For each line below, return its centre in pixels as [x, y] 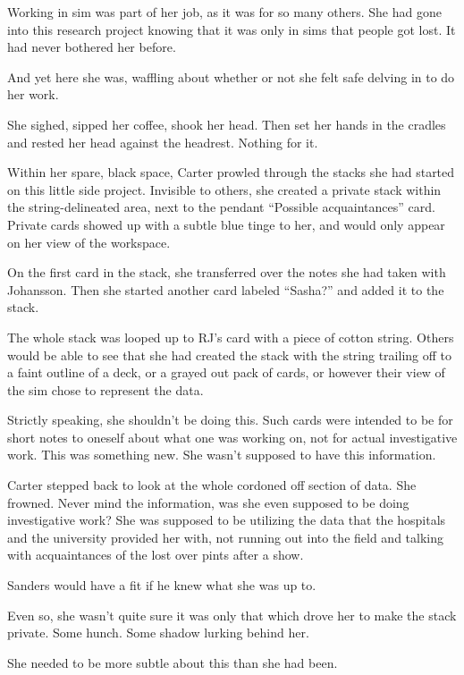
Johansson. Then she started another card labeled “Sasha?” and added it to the [226, 289]
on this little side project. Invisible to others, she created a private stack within [224, 189]
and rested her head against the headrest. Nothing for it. [163, 142]
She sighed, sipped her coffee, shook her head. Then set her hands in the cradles [227, 124]
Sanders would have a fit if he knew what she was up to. [162, 585]
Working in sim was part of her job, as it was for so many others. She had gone [224, 12]
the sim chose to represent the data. [105, 389]
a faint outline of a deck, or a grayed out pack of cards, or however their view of [226, 372]
